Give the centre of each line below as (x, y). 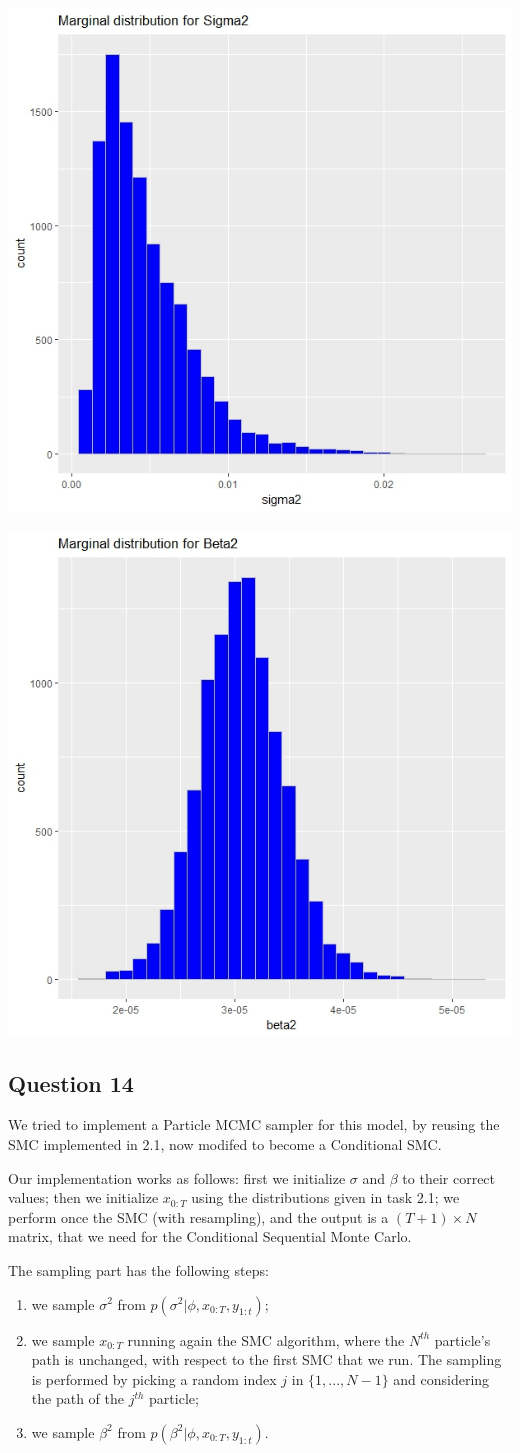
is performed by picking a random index (154, 1378)
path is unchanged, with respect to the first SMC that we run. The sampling (266, 1359)
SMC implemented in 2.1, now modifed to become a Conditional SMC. (225, 1143)
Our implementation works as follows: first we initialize (177, 1177)
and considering (441, 1378)
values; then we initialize (83, 1197)
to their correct (449, 1177)
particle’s (462, 1339)
